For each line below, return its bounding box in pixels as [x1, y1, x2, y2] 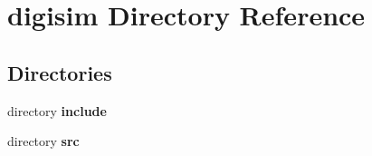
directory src [7, 132, 80, 151]
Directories [7, 58, 112, 86]
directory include [7, 101, 107, 120]
